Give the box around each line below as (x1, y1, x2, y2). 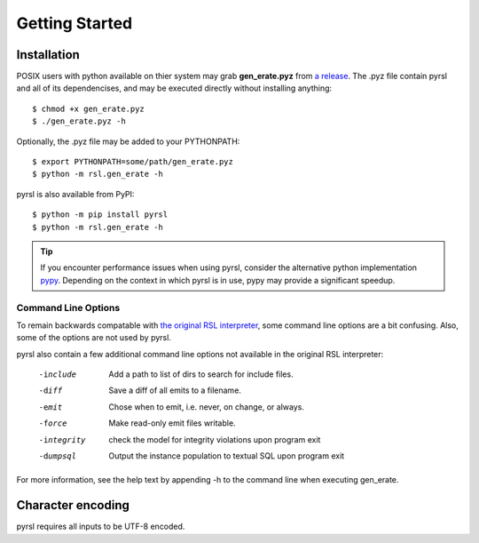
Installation (16, 47, 80, 62)
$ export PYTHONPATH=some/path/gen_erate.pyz (32, 156, 234, 167)
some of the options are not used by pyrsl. (16, 332, 172, 343)
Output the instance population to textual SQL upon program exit (108, 451, 345, 461)
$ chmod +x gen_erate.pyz (32, 103, 145, 114)
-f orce (38, 419, 67, 428)
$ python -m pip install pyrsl (32, 210, 169, 220)
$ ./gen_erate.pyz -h (32, 116, 126, 126)
